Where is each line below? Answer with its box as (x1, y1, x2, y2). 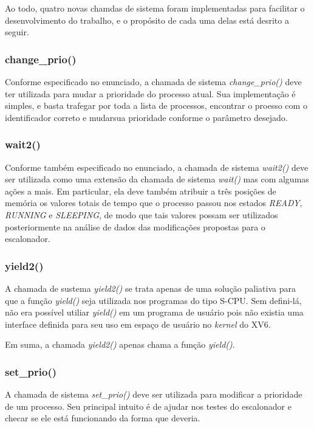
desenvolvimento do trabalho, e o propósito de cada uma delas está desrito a (5, 13, 289, 26)
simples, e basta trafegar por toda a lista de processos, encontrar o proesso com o (5, 99, 307, 112)
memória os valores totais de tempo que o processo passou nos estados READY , (5, 196, 302, 209)
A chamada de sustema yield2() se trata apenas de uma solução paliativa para (5, 281, 296, 294)
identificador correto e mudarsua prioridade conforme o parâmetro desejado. (5, 111, 288, 123)
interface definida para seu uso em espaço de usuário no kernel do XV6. (5, 317, 271, 330)
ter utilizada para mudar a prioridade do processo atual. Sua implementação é (5, 87, 296, 100)
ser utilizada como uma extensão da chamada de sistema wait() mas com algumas (5, 173, 309, 185)
